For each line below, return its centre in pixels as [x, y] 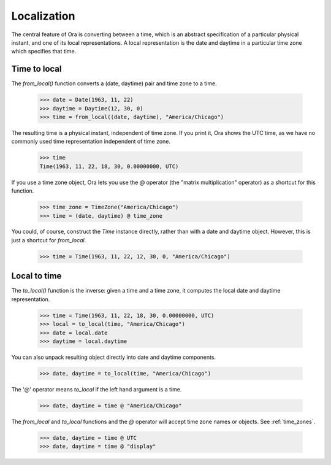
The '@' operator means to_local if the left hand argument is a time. [97, 389]
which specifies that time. [44, 52]
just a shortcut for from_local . [49, 240]
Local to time [36, 276]
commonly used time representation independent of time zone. [91, 142]
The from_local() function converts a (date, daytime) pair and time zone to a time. [114, 83]
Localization [43, 16]
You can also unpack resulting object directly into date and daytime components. [114, 357]
